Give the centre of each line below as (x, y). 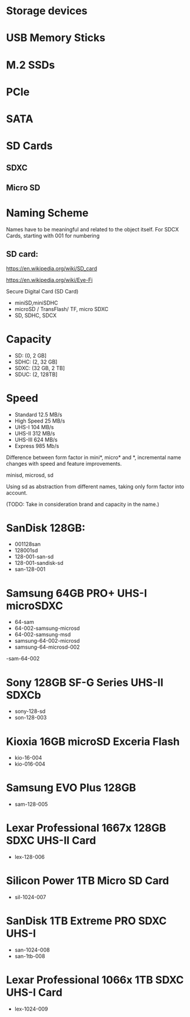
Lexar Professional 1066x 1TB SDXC (95, 980)
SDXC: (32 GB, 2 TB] (40, 368)
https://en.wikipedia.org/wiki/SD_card (52, 268)
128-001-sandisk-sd (39, 563)
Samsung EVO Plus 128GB (71, 788)
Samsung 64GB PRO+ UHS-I (76, 593)
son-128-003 (31, 718)
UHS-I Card (34, 993)
